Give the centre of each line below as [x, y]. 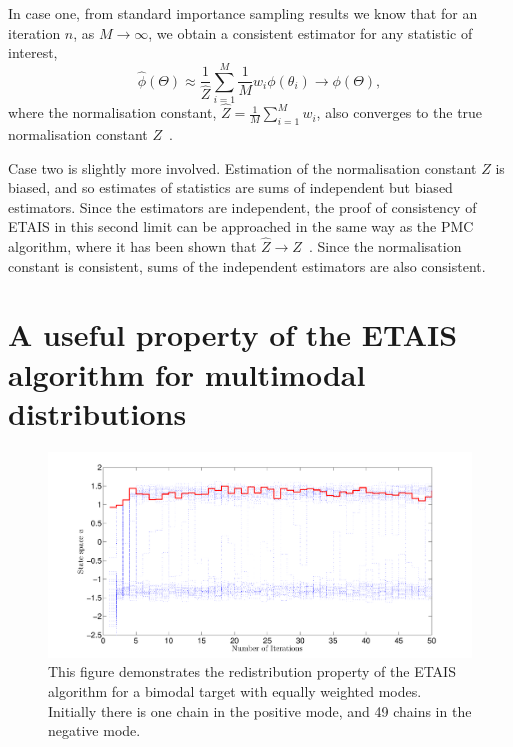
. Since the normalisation [385, 246]
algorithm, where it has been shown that [132, 246]
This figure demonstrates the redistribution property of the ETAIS [252, 671]
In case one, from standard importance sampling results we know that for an [243, 13]
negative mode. [94, 730]
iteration [34, 32]
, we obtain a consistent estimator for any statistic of [310, 32]
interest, [33, 52]
